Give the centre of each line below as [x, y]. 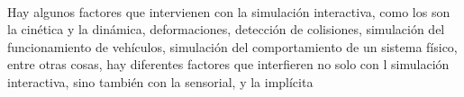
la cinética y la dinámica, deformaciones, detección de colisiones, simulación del [226, 29]
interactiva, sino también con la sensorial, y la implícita [160, 81]
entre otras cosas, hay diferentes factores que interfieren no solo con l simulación [228, 64]
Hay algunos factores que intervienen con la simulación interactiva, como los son [229, 11]
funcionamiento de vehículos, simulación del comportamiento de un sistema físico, [232, 46]
